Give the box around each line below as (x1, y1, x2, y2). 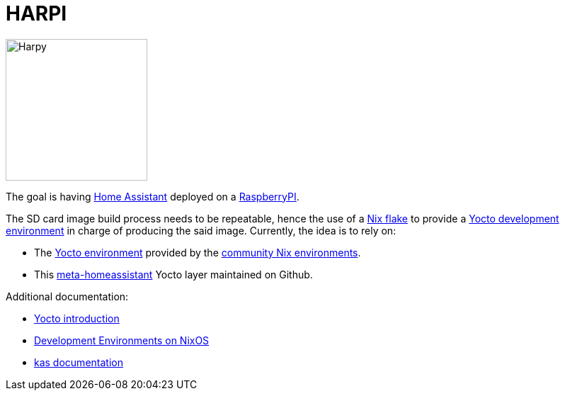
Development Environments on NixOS (34, 334, 210, 346)
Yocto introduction (34, 312, 120, 324)
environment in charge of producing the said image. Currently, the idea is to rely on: (6, 224, 396, 237)
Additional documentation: (6, 290, 129, 302)
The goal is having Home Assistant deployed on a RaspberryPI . (6, 190, 299, 203)
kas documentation (34, 356, 123, 368)
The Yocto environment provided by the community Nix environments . (34, 246, 361, 259)
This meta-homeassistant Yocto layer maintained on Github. (34, 268, 313, 281)
